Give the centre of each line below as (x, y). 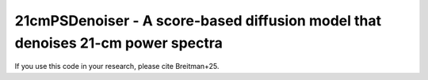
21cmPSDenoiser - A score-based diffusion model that (198, 21)
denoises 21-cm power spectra (119, 43)
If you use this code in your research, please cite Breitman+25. (117, 67)
